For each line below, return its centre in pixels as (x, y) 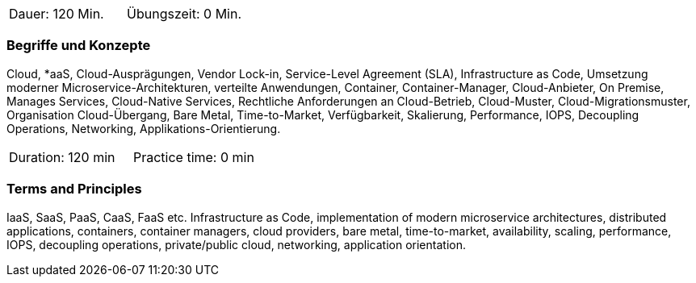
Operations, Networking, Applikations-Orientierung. (144, 128)
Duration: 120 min (62, 157)
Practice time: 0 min (193, 157)
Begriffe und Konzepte (79, 46)
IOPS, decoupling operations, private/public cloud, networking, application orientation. (236, 244)
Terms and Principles (74, 189)
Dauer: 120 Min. (57, 14)
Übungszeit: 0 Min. (184, 14)
